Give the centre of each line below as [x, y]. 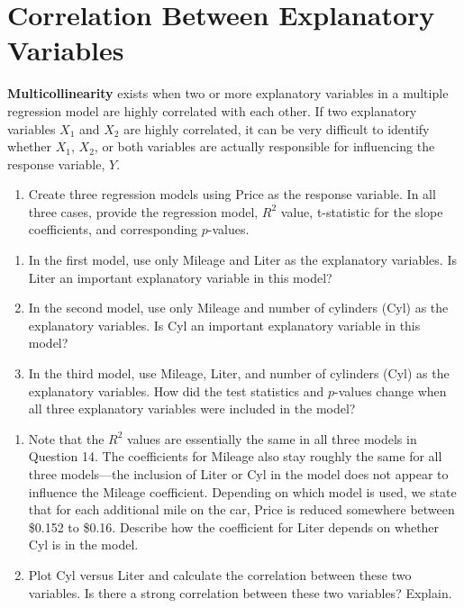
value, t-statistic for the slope [362, 211]
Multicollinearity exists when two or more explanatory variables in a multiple [228, 93]
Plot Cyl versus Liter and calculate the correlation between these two [220, 574]
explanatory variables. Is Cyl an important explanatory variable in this [224, 325]
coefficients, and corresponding [113, 229]
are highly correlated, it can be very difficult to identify [277, 128]
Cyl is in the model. [83, 544]
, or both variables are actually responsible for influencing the [264, 146]
